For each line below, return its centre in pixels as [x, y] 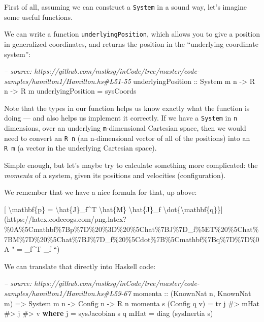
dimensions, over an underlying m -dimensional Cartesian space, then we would [125, 128]
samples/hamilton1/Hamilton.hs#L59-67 [68, 293]
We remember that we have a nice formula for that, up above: [101, 192]
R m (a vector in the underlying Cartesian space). [80, 148]
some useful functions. [38, 17]
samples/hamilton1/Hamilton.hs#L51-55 [68, 81]
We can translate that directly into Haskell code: [80, 266]
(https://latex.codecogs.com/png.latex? [65, 219]
